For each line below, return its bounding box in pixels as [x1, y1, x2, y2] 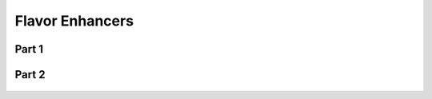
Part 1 [14, 42, 44, 56]
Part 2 [14, 68, 46, 81]
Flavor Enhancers [14, 12, 134, 30]
